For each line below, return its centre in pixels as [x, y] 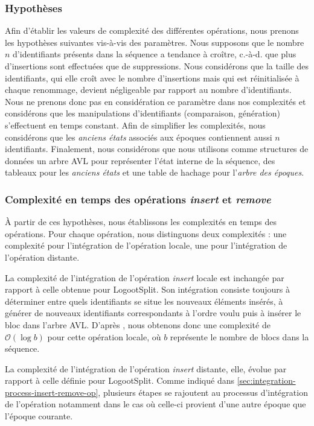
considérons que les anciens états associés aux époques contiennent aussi [139, 137]
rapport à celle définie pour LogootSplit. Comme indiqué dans [120, 380]
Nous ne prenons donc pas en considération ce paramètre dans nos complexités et [155, 101]
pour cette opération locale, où [104, 336]
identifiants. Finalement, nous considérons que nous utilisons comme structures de [157, 149]
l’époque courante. [39, 416]
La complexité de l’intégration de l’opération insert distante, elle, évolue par [146, 368]
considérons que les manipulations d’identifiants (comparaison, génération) [143, 113]
